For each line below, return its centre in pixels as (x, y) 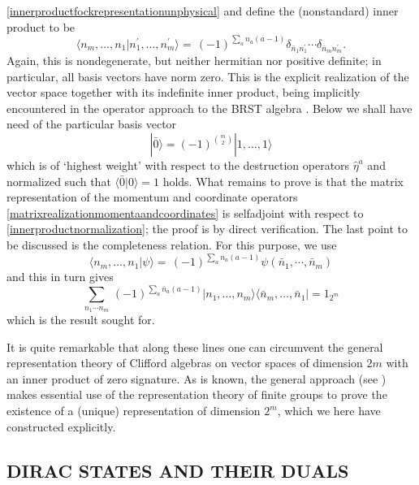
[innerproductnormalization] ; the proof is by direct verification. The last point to (207, 229)
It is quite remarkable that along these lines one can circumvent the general (195, 346)
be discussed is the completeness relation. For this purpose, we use (172, 245)
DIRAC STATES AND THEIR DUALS (178, 470)
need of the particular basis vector (92, 124)
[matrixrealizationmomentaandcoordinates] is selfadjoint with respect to (185, 212)
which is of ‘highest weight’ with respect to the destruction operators (178, 165)
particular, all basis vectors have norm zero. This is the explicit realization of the (208, 76)
